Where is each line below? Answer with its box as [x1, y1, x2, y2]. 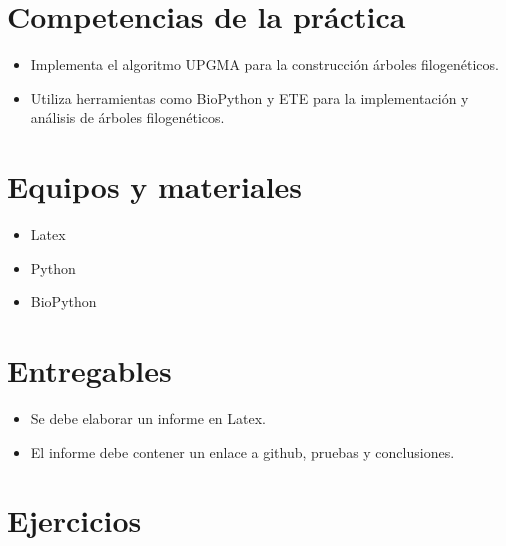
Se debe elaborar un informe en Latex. [30, 407, 267, 428]
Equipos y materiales [7, 166, 303, 207]
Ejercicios [7, 500, 142, 541]
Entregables [7, 350, 172, 390]
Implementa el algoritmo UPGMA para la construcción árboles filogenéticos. [30, 54, 499, 75]
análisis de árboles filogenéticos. [30, 107, 225, 128]
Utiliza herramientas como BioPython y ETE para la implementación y [30, 87, 469, 108]
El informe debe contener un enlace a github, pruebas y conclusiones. [30, 441, 455, 462]
